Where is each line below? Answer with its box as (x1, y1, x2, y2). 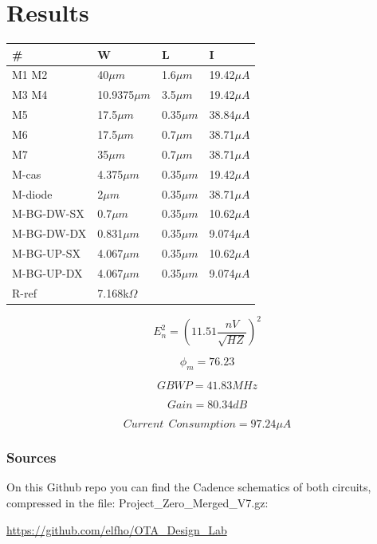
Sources (6, 447, 57, 467)
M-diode (12, 185, 53, 202)
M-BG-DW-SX (12, 205, 84, 222)
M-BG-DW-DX (12, 225, 87, 242)
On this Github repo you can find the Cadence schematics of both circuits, (6, 479, 371, 495)
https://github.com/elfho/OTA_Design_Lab (6, 521, 227, 538)
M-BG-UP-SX (12, 245, 81, 262)
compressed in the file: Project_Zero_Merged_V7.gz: (6, 494, 269, 510)
